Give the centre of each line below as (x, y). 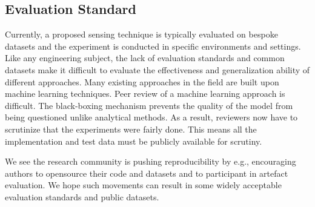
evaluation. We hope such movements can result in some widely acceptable (143, 185)
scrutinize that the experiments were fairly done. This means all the (131, 129)
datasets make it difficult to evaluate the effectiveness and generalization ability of (157, 69)
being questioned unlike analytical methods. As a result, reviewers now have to (151, 117)
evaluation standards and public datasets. (82, 196)
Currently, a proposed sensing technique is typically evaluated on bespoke (141, 34)
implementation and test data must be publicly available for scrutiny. (134, 141)
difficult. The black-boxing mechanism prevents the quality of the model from (149, 105)
